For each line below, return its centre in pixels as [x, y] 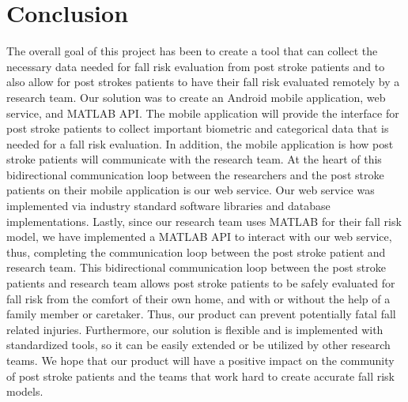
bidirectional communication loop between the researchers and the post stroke [195, 174]
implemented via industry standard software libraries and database [168, 206]
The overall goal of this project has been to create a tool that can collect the [192, 51]
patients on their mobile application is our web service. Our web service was [191, 190]
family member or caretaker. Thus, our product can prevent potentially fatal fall [201, 314]
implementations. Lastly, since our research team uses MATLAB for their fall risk [204, 221]
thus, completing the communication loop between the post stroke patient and [196, 252]
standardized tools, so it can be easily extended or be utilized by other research [198, 345]
